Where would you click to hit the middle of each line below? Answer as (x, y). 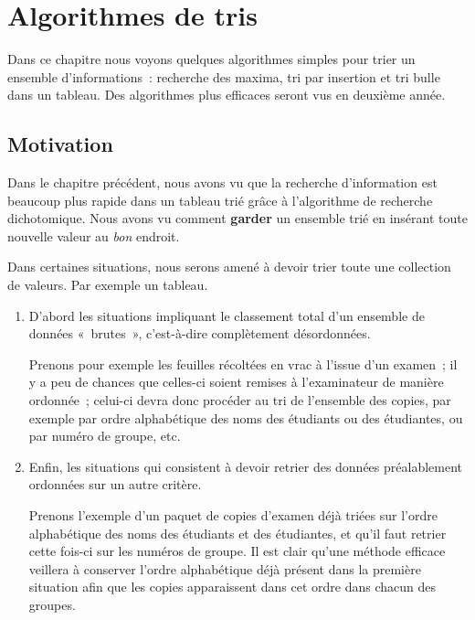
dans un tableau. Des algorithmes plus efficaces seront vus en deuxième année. (227, 95)
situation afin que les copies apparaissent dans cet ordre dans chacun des (232, 587)
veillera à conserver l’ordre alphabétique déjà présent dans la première (225, 568)
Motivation (60, 144)
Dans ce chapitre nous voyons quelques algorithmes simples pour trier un (211, 59)
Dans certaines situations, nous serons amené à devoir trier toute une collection (229, 267)
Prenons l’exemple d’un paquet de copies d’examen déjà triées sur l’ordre (233, 515)
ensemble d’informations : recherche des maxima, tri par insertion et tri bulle (224, 76)
